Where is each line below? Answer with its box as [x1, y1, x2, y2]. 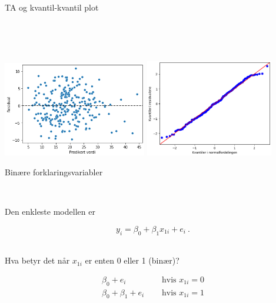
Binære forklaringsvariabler [5, 166, 103, 178]
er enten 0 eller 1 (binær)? [85, 254, 179, 267]
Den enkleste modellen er [5, 205, 95, 218]
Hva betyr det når [5, 254, 70, 267]
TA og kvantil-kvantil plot [5, 1, 99, 13]
